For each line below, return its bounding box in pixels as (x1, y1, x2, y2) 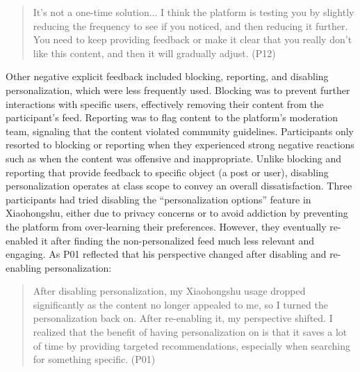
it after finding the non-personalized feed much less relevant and (41, 233, 315, 247)
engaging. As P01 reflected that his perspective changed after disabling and (6, 247, 327, 261)
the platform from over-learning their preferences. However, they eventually (6, 219, 327, 233)
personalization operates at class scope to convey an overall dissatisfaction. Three (6, 178, 352, 193)
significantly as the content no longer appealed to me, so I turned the (33, 297, 328, 311)
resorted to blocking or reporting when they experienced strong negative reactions (6, 137, 354, 152)
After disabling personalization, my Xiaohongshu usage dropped (33, 284, 306, 298)
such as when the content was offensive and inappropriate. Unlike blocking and (6, 150, 341, 165)
